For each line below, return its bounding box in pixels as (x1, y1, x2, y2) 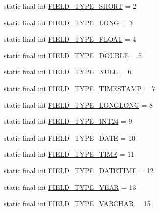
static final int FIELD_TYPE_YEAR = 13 (4, 182, 136, 192)
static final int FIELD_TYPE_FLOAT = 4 (4, 34, 136, 44)
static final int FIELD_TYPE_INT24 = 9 (4, 116, 132, 126)
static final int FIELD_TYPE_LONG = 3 (4, 17, 133, 27)
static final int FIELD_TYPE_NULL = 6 (4, 67, 132, 77)
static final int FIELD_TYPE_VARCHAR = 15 (4, 198, 151, 209)
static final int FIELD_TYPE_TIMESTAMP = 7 (4, 83, 155, 93)
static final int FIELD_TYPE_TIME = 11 (4, 149, 135, 159)
